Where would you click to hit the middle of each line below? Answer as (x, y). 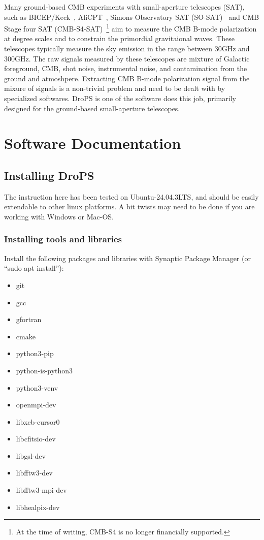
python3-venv (37, 387)
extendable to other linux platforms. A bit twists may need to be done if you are (129, 207)
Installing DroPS (49, 175)
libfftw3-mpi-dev (41, 490)
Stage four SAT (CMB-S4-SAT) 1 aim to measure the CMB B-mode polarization (130, 28)
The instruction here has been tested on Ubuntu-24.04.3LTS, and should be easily (131, 196)
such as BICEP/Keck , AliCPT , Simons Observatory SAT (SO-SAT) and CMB (132, 17)
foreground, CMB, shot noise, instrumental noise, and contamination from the (126, 68)
